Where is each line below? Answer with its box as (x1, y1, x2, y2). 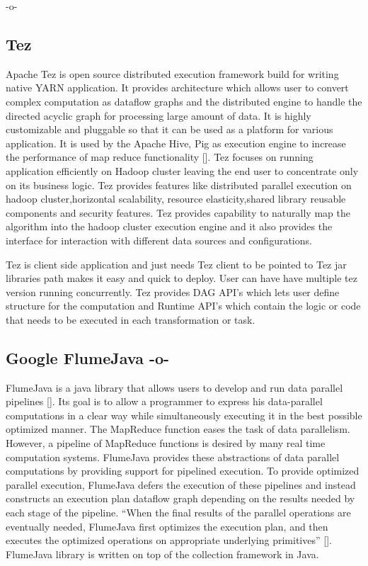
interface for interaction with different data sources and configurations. (6, 232, 312, 247)
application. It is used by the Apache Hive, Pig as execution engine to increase (6, 135, 346, 150)
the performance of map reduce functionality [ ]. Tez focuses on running (6, 149, 314, 164)
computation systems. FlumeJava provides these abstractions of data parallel (6, 449, 340, 464)
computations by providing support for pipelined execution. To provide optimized (6, 463, 360, 478)
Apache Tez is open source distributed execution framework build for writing (6, 66, 339, 81)
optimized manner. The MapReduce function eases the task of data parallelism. (6, 421, 350, 436)
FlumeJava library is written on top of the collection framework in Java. (6, 546, 319, 561)
